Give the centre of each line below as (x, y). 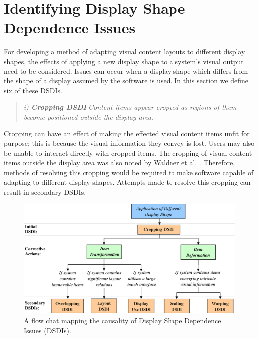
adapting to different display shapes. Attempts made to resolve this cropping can (127, 182)
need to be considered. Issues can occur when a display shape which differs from (126, 71)
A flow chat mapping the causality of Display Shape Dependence (123, 320)
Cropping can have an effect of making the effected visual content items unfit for (127, 133)
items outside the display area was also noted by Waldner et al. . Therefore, (120, 163)
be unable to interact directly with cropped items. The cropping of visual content (128, 153)
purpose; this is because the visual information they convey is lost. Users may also (129, 143)
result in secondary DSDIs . (45, 192)
